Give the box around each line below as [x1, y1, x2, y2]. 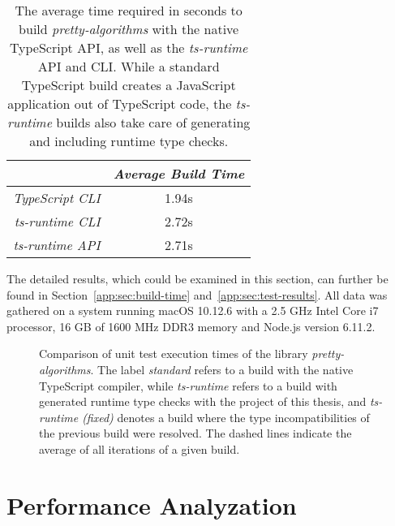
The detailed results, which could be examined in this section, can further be [6, 270, 389, 287]
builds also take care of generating [56, 113, 251, 131]
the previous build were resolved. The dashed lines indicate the [39, 425, 352, 442]
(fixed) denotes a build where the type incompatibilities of [82, 408, 370, 425]
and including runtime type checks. [29, 131, 229, 150]
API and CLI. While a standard [37, 57, 220, 75]
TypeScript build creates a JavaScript [21, 75, 236, 94]
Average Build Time [113, 164, 245, 183]
